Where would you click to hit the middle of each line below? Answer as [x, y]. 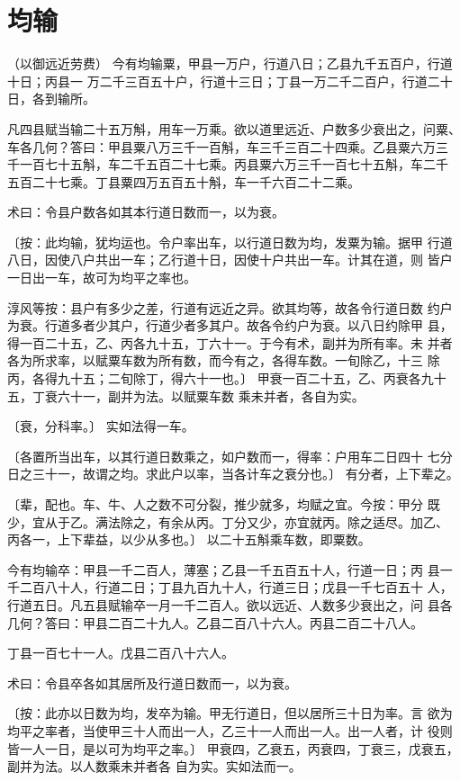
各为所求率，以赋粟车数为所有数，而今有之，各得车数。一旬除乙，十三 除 [224, 360]
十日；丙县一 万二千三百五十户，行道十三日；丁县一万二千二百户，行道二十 [230, 81]
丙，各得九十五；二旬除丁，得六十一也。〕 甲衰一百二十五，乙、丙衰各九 [221, 378]
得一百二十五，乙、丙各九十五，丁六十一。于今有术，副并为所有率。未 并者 [230, 342]
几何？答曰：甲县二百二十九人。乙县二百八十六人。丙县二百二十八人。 [215, 622]
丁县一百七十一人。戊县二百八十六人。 [121, 653]
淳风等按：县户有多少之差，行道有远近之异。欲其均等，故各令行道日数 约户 [230, 307]
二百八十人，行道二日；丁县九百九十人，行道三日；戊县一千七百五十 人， [236, 587]
